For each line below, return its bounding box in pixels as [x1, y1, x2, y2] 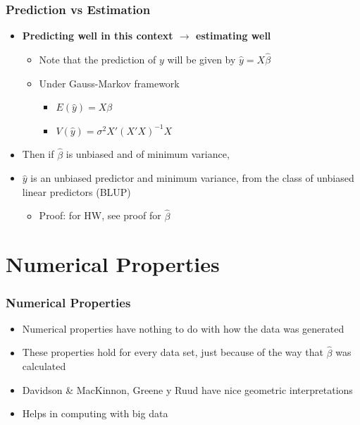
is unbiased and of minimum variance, [66, 147, 230, 161]
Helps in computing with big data [22, 406, 168, 421]
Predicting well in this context [22, 28, 173, 43]
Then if [22, 147, 54, 161]
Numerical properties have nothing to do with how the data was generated [22, 321, 345, 335]
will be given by [167, 52, 236, 67]
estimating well [196, 28, 271, 43]
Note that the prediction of [39, 52, 156, 67]
